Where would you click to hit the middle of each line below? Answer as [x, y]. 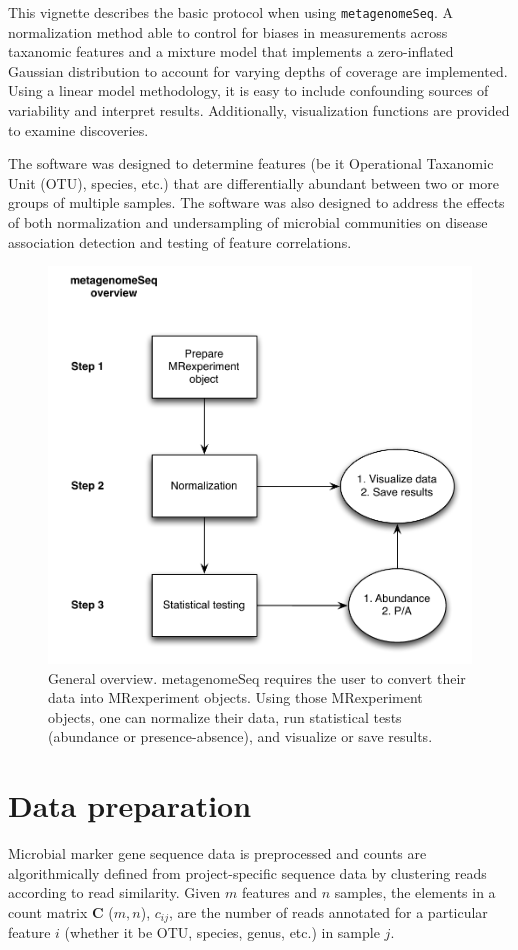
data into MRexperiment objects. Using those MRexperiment [235, 697]
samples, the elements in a [415, 892]
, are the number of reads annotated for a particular [328, 911]
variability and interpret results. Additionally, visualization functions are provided [259, 110]
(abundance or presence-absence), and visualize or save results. [240, 736]
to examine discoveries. [78, 129]
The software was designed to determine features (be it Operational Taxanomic [251, 163]
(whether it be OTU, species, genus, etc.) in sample [222, 932]
